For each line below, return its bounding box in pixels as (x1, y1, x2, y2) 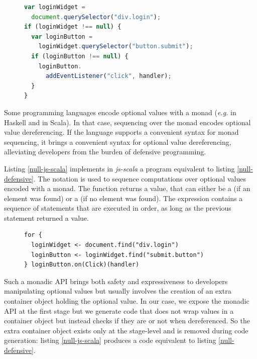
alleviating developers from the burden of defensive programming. (4, 146, 206, 157)
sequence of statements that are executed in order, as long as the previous (4, 203, 231, 213)
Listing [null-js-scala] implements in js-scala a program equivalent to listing (4, 163, 235, 173)
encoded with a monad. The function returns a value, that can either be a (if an (4, 183, 250, 194)
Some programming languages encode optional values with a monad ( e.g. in (4, 107, 236, 117)
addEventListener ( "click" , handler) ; (45, 72, 172, 80)
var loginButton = (31, 33, 93, 40)
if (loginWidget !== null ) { (24, 23, 121, 31)
